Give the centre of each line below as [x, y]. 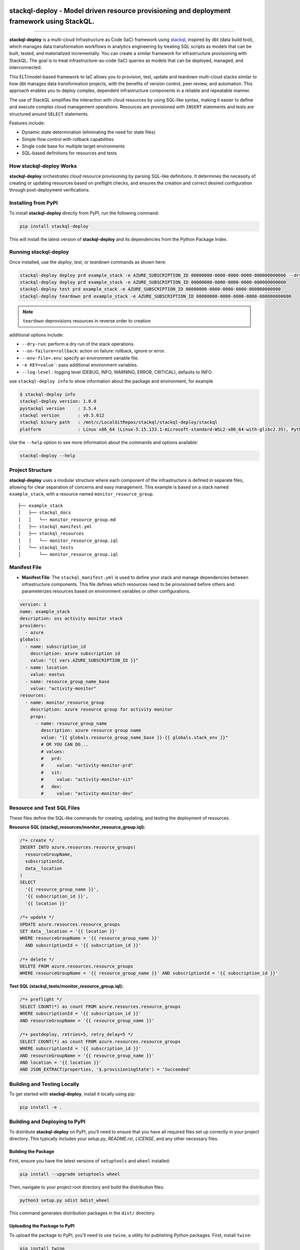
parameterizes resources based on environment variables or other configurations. [106, 591]
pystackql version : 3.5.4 [58, 408]
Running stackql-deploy [39, 252]
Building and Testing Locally [44, 1084]
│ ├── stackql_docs [44, 513]
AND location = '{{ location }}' [61, 1062]
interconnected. [25, 67]
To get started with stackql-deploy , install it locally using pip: [72, 1094]
